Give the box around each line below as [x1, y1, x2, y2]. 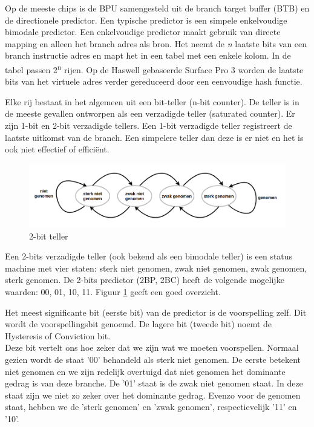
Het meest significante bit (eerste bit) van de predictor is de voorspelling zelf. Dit [5, 305, 307, 318]
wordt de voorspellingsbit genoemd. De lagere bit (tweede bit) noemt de [5, 318, 272, 330]
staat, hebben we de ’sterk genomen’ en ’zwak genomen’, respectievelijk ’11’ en [5, 400, 297, 413]
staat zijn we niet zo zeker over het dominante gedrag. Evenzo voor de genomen [5, 388, 301, 401]
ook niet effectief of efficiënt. [5, 143, 110, 155]
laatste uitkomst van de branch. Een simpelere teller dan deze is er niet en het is [5, 131, 304, 143]
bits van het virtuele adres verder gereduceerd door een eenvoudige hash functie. [5, 75, 303, 88]
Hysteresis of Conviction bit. [5, 329, 111, 342]
